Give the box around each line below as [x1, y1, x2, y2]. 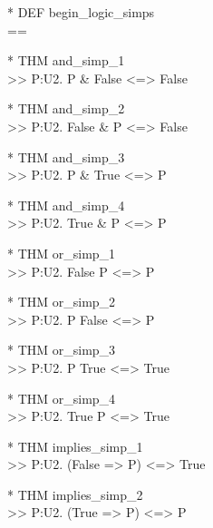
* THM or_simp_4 [7, 388, 116, 407]
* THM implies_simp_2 [7, 484, 143, 504]
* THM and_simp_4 [7, 195, 125, 214]
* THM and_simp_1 [7, 51, 125, 70]
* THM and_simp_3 [7, 147, 125, 166]
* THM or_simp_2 [7, 292, 116, 311]
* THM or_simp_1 [7, 243, 116, 262]
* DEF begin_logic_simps [7, 3, 155, 21]
